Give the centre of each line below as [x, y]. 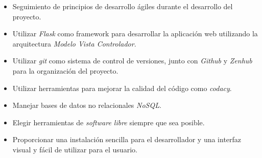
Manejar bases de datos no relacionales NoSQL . [87, 105]
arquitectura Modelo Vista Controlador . [74, 43]
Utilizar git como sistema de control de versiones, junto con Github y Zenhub [132, 61]
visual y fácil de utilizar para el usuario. [75, 149]
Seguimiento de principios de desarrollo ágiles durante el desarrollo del [123, 6]
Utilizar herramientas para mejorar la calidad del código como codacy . [122, 88]
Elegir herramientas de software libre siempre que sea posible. [109, 122]
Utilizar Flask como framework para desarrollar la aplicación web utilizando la [135, 33]
